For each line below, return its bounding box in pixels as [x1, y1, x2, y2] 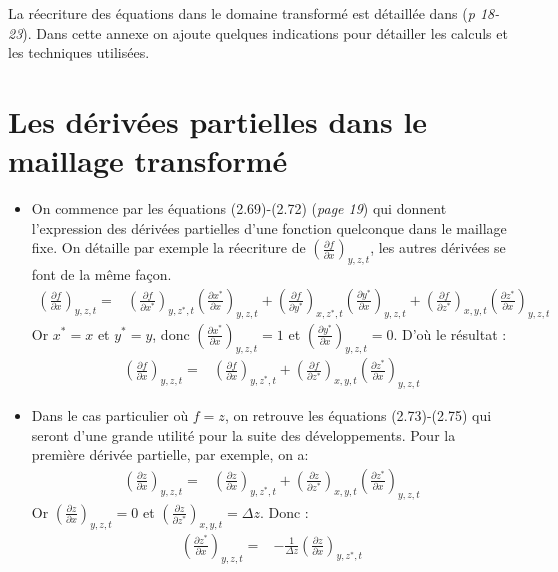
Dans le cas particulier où [31, 405, 189, 426]
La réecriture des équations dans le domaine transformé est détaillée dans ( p [8, 3, 475, 23]
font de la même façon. [31, 264, 172, 285]
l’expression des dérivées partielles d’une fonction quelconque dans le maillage [31, 217, 507, 238]
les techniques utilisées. [8, 42, 150, 63]
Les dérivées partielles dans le [8, 100, 428, 141]
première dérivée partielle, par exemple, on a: [31, 444, 309, 465]
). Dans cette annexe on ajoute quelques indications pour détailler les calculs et [22, 22, 508, 43]
